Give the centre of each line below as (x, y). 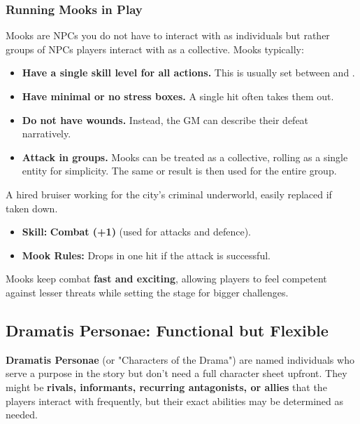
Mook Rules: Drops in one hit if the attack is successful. (146, 255)
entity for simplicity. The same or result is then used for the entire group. (179, 171)
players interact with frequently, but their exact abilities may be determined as (175, 401)
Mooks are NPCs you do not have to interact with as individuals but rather (168, 35)
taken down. (32, 208)
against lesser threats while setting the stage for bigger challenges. (147, 292)
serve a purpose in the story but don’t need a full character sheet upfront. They (177, 373)
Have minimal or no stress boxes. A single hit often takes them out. (178, 96)
